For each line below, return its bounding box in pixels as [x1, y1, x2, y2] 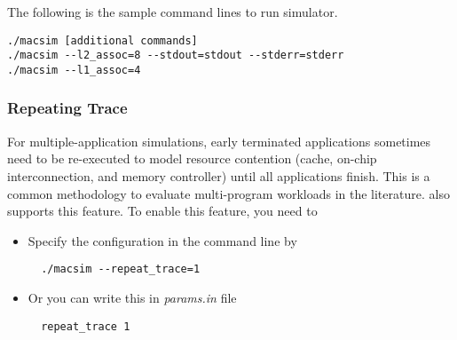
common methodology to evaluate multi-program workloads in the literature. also [7, 184, 450, 202]
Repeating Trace [7, 97, 128, 119]
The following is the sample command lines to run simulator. [7, 3, 338, 20]
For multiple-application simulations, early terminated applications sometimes [7, 131, 431, 150]
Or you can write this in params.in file [28, 289, 237, 306]
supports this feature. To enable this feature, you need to [7, 202, 318, 220]
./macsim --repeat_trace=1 [41, 263, 201, 276]
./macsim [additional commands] [7, 34, 198, 47]
